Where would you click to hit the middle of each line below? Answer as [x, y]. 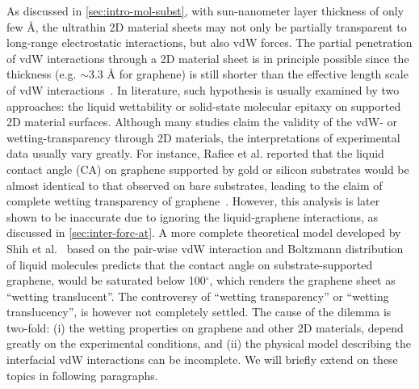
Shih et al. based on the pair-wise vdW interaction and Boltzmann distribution [205, 248]
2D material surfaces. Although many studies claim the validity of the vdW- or [202, 122]
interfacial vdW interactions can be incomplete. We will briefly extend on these [202, 359]
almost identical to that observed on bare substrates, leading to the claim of [195, 185]
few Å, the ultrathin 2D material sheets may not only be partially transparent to [207, 26]
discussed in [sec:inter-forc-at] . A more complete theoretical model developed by [204, 233]
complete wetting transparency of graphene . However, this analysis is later [193, 201]
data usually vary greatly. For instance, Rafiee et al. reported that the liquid [195, 153]
